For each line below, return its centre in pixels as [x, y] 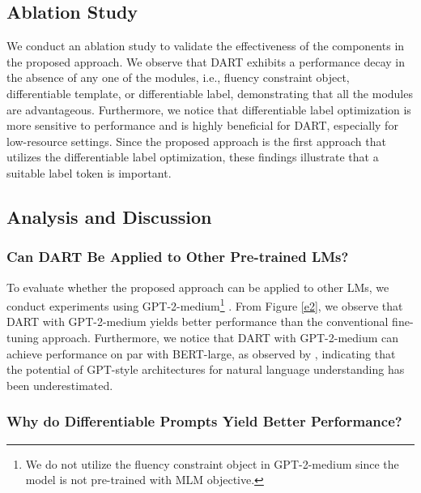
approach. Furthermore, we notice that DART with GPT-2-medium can [221, 337]
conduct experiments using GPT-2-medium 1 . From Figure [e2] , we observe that [205, 304]
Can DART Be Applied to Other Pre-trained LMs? [178, 257]
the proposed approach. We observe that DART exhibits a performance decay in [206, 61]
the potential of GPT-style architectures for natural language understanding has [206, 369]
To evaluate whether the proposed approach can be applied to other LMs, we [198, 287]
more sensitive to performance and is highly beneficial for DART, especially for [202, 125]
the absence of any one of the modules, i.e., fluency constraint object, [178, 77]
